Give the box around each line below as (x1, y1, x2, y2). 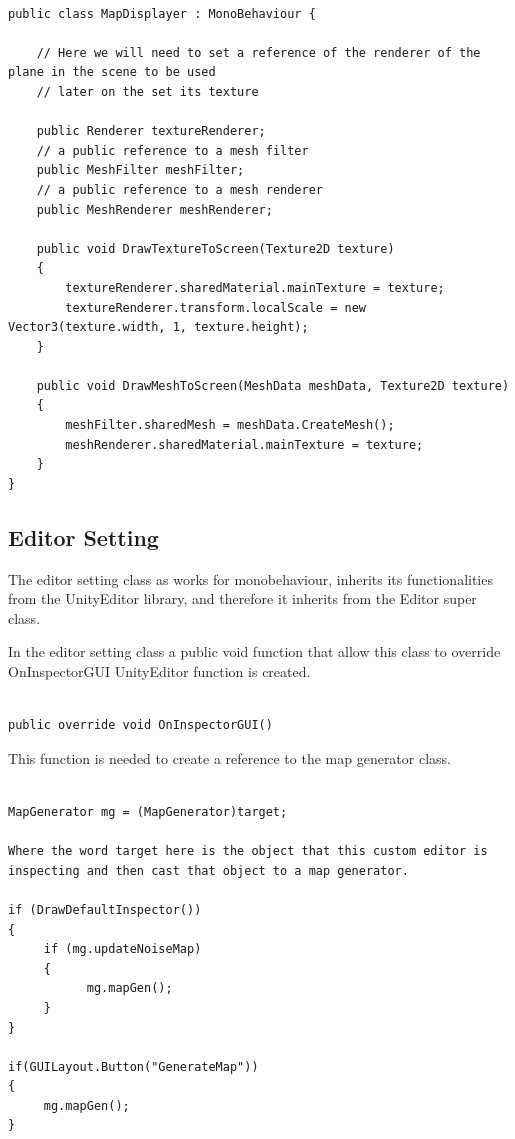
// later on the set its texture (36, 84, 259, 99)
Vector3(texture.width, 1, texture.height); (8, 320, 309, 335)
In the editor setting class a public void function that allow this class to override (8, 641, 501, 662)
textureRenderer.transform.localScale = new (65, 300, 366, 315)
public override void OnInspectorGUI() (8, 718, 273, 733)
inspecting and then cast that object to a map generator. (8, 863, 409, 878)
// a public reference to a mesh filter (36, 143, 309, 158)
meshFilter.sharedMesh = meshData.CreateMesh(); (65, 418, 395, 433)
